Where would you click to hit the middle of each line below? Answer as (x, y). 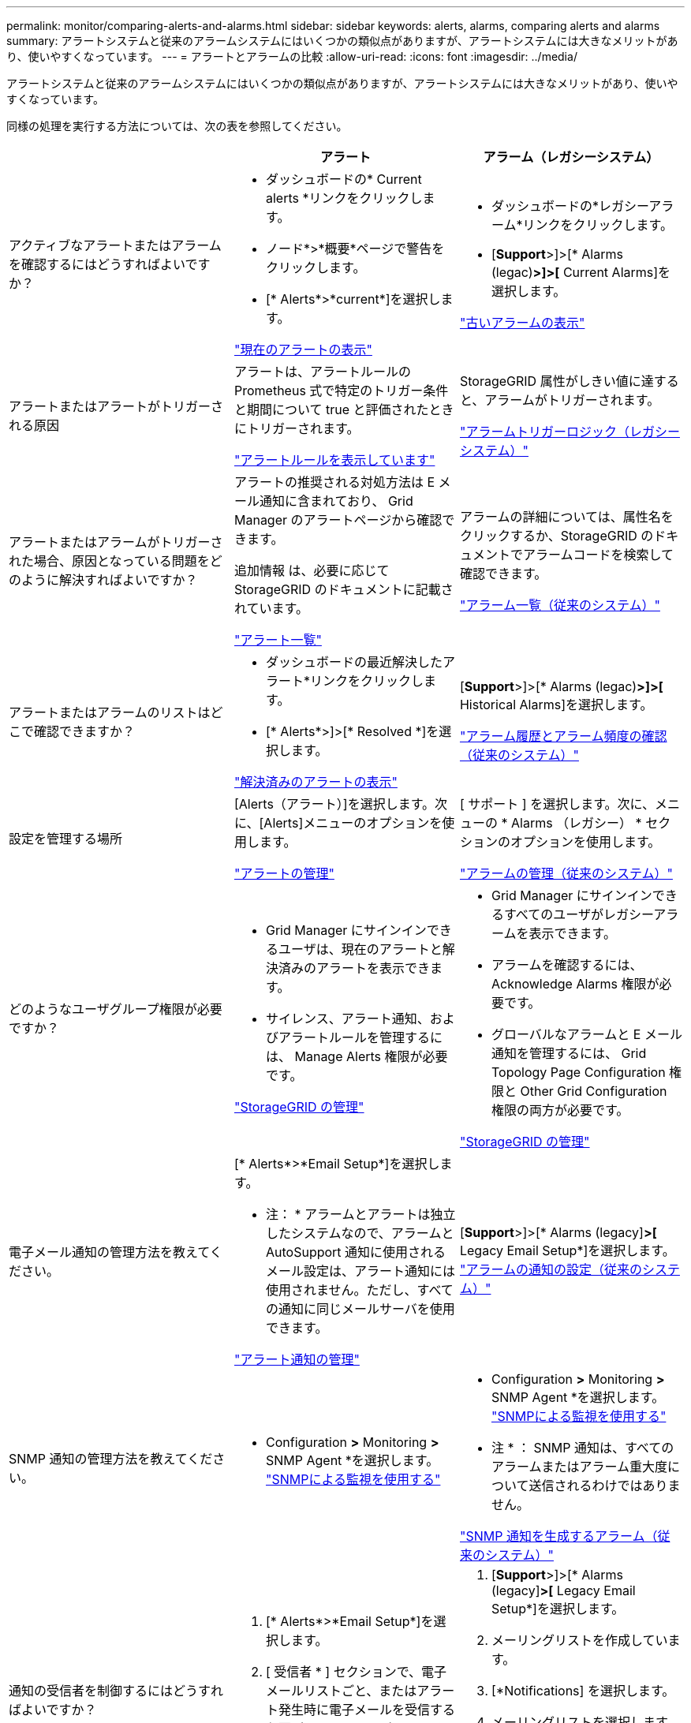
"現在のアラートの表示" (303, 349)
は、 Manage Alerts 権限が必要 (357, 1056)
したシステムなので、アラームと (360, 1233)
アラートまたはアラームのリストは (110, 712)
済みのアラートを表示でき (354, 968)
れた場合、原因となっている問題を (109, 561)
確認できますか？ (85, 731)
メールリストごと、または (341, 1691)
